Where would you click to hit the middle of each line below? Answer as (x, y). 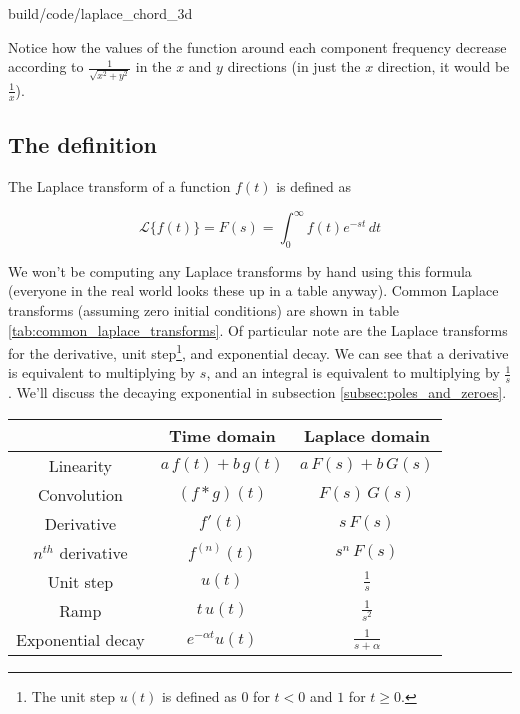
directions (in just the (294, 66)
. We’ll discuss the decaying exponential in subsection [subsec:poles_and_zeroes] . (257, 392)
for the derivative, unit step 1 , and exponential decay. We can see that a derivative (258, 351)
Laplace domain (367, 435)
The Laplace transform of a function (119, 185)
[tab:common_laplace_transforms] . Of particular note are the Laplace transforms (258, 329)
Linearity (80, 465)
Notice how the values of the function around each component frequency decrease (257, 46)
